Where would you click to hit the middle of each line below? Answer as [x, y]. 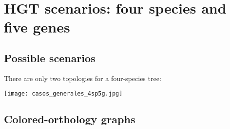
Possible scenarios [50, 57]
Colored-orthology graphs [70, 119]
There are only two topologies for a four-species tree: [83, 78]
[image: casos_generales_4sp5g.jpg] [63, 94]
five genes [37, 27]
